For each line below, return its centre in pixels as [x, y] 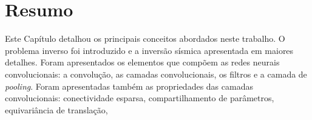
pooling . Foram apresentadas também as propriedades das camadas [129, 86]
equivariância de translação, [56, 109]
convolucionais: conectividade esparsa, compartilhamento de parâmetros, [140, 98]
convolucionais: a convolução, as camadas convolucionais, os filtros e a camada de [156, 74]
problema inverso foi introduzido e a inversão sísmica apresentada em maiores [149, 50]
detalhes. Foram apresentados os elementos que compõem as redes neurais [142, 62]
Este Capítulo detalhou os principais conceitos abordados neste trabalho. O [145, 38]
